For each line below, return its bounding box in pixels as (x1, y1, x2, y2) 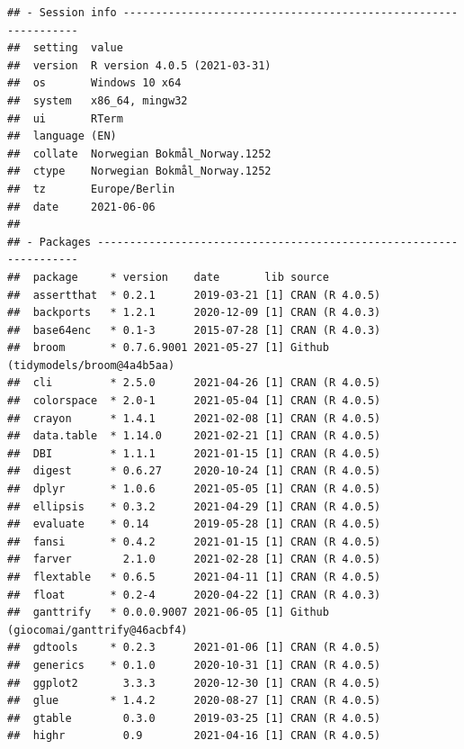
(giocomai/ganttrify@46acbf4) (7, 623, 188, 636)
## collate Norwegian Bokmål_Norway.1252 (7, 147, 272, 160)
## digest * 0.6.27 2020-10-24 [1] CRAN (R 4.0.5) (7, 465, 381, 478)
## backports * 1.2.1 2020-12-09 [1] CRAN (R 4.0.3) (7, 306, 381, 320)
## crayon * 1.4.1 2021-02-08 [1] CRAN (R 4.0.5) (7, 411, 381, 425)
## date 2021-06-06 (7, 200, 156, 213)
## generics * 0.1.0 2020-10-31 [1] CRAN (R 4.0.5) (7, 658, 381, 672)
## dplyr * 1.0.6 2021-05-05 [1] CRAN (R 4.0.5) (7, 483, 381, 496)
